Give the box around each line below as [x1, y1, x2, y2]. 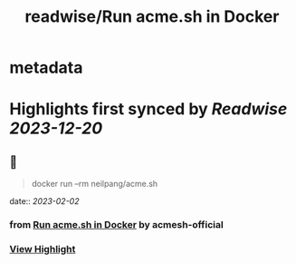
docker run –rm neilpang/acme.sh [31, 179, 158, 190]
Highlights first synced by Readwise [9, 99, 288, 120]
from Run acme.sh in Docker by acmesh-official [9, 219, 224, 231]
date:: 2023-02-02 [9, 196, 80, 207]
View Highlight [9, 243, 76, 256]
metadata [9, 57, 83, 78]
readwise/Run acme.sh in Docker [24, 6, 280, 27]
